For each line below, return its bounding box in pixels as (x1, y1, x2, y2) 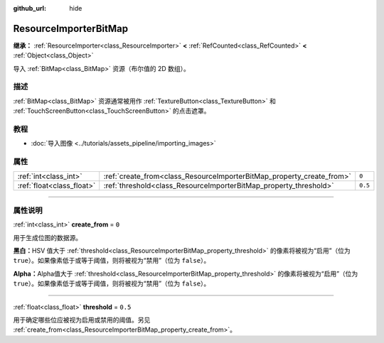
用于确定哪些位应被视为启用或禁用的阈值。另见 (13, 315, 151, 324)
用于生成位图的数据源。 (13, 233, 82, 241)
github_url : (13, 4, 46, 12)
